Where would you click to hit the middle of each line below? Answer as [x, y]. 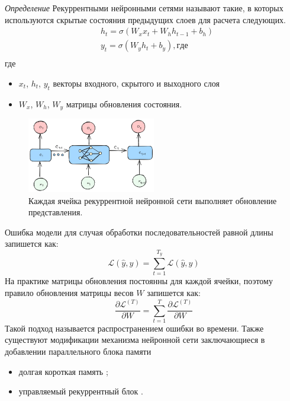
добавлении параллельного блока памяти [78, 351]
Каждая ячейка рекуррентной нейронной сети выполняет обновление [153, 200]
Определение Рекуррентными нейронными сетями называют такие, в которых [144, 8]
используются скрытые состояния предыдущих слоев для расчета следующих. [146, 19]
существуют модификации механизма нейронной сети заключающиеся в [135, 340]
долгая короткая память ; [63, 371]
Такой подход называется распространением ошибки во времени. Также [134, 328]
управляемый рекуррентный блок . [81, 391]
